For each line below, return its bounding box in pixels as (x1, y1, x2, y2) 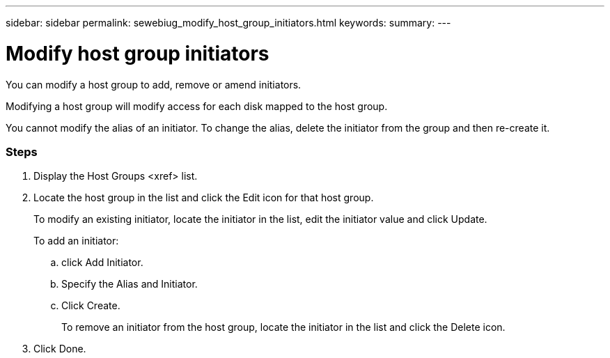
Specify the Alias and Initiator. (61, 278, 198, 290)
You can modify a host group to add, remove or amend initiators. (6, 78, 302, 91)
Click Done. (33, 343, 86, 355)
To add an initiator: (33, 235, 119, 247)
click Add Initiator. (61, 256, 143, 269)
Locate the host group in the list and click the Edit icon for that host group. (33, 192, 374, 204)
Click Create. (61, 299, 120, 312)
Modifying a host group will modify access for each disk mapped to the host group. (6, 100, 388, 112)
